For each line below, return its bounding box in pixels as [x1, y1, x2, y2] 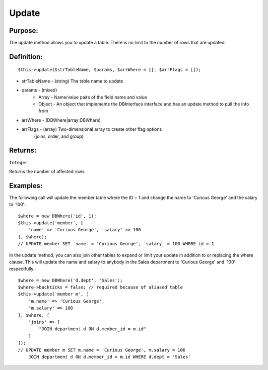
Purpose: [9, 26, 38, 35]
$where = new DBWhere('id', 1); [18, 213, 97, 219]
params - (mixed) [21, 87, 57, 93]
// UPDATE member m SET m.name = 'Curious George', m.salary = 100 [18, 347, 186, 353]
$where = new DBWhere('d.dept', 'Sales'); [18, 277, 123, 283]
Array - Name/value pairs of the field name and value [38, 94, 147, 100]
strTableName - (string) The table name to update [21, 78, 124, 84]
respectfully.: [9, 266, 36, 272]
